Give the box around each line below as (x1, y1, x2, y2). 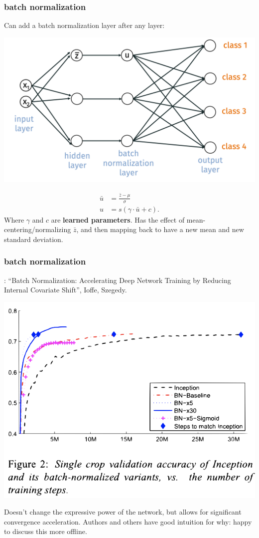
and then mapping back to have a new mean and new (80, 224, 244, 235)
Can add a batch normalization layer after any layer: (4, 20, 165, 30)
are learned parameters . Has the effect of (51, 214, 185, 225)
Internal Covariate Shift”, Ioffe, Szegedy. (4, 284, 127, 295)
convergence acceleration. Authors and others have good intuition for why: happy (4, 516, 252, 527)
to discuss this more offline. (4, 526, 87, 537)
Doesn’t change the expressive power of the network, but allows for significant (4, 507, 242, 517)
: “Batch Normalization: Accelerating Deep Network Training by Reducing (4, 274, 231, 285)
